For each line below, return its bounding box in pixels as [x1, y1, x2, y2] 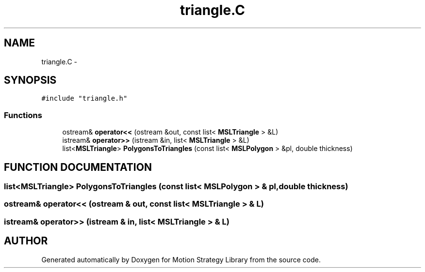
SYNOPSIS [4, 74, 57, 87]
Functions [4, 110, 42, 120]
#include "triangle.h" [41, 94, 128, 103]
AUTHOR [4, 235, 48, 247]
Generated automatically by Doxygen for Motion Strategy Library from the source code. [41, 255, 321, 264]
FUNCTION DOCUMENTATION [4, 161, 152, 173]
